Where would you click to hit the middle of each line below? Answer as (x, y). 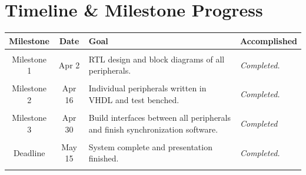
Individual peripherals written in (147, 88)
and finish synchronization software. (153, 129)
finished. (104, 158)
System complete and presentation (150, 146)
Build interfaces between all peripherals (159, 118)
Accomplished (268, 40)
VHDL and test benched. (134, 100)
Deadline (29, 152)
